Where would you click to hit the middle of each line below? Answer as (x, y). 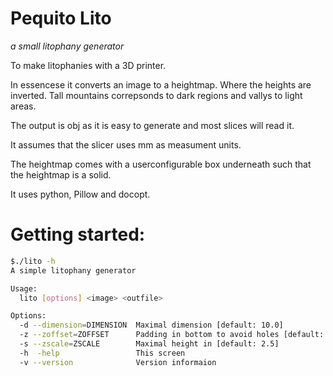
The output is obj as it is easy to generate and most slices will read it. (152, 125)
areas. (23, 106)
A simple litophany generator (73, 270)
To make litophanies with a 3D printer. (88, 65)
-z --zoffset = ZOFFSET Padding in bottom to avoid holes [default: (172, 335)
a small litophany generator (67, 46)
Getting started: (78, 234)
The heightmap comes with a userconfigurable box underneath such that (161, 164)
